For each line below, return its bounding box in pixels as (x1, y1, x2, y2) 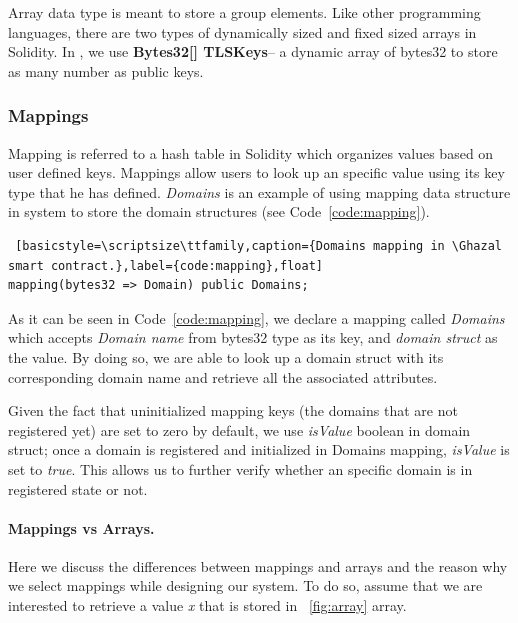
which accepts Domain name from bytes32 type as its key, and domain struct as (8, 327, 498, 348)
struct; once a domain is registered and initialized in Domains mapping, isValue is (8, 439, 510, 460)
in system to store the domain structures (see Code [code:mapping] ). (8, 201, 430, 222)
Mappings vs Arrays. (8, 517, 155, 538)
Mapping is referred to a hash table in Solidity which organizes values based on (8, 142, 494, 163)
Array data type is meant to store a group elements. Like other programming (8, 2, 481, 22)
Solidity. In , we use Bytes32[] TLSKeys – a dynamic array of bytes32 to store (8, 41, 498, 62)
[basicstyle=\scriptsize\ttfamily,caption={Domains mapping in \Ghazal (15, 238, 502, 253)
